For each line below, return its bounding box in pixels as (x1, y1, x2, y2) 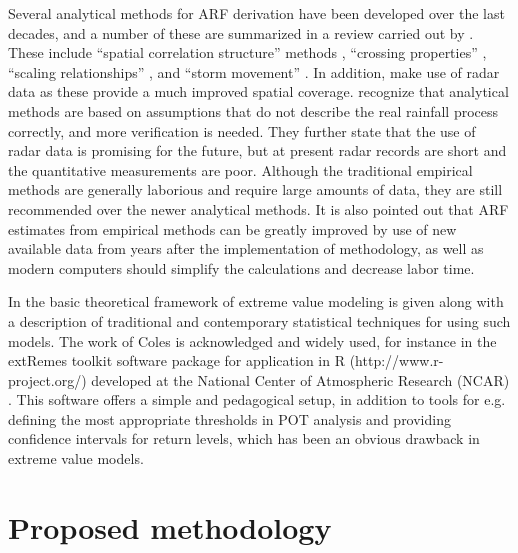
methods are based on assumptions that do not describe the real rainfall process (8, 100, 499, 121)
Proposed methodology (8, 506, 332, 547)
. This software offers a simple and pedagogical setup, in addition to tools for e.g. (8, 389, 506, 410)
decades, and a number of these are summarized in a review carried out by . (8, 22, 474, 43)
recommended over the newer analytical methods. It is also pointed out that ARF (8, 198, 509, 219)
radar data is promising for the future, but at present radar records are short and (8, 140, 507, 161)
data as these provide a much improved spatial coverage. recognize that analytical (8, 81, 509, 102)
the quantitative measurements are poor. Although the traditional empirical (8, 159, 473, 180)
